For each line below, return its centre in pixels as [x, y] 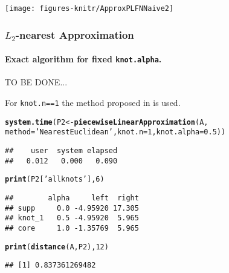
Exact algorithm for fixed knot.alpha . [83, 59]
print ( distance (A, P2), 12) [57, 247]
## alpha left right [72, 198]
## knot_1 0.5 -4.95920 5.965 [72, 218]
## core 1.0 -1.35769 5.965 [72, 228]
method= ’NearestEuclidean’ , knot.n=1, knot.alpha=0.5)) [115, 132]
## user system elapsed [61, 150]
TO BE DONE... [36, 82]
